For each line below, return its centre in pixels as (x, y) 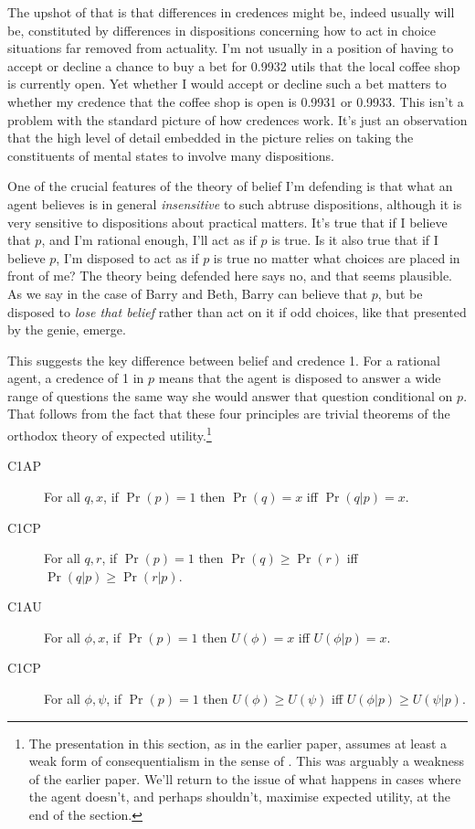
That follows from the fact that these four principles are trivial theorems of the (229, 414)
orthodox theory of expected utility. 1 (110, 434)
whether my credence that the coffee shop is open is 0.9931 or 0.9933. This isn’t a (236, 101)
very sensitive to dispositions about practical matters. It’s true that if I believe (227, 222)
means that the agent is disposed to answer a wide (300, 378)
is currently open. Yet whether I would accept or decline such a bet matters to (227, 84)
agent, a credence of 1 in (76, 378)
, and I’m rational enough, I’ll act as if (149, 240)
